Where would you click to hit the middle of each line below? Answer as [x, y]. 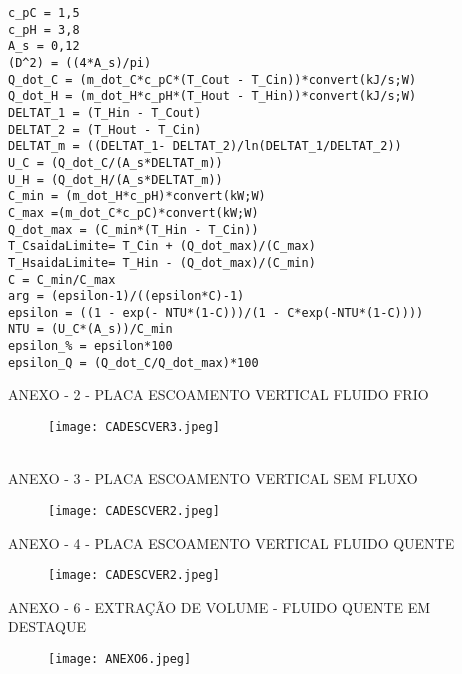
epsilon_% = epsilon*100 [90, 346]
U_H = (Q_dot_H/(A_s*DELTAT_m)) [115, 179]
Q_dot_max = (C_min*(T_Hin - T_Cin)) [133, 229]
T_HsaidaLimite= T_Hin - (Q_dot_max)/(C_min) [162, 262]
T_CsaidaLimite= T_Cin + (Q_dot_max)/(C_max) [162, 246]
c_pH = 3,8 [44, 29]
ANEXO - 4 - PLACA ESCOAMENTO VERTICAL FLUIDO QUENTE [231, 542]
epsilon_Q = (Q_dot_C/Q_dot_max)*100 [133, 362]
